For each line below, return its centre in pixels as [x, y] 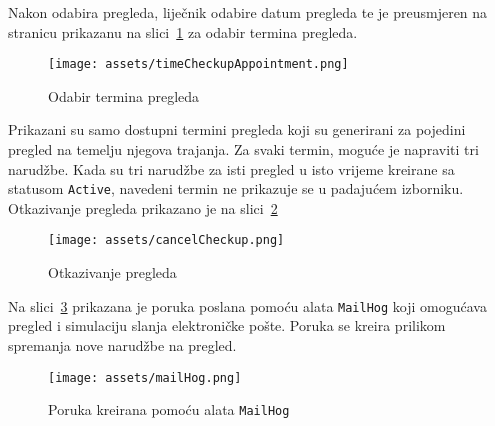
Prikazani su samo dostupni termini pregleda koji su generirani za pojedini [237, 129]
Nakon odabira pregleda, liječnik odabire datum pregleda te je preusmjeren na [248, 12]
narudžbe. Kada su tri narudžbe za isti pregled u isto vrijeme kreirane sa [231, 168]
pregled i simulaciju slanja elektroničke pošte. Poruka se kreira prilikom [227, 325]
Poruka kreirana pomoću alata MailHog [169, 409]
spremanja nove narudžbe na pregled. [122, 344]
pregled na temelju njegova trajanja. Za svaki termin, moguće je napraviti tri [243, 149]
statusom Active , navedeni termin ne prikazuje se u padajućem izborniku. [236, 188]
